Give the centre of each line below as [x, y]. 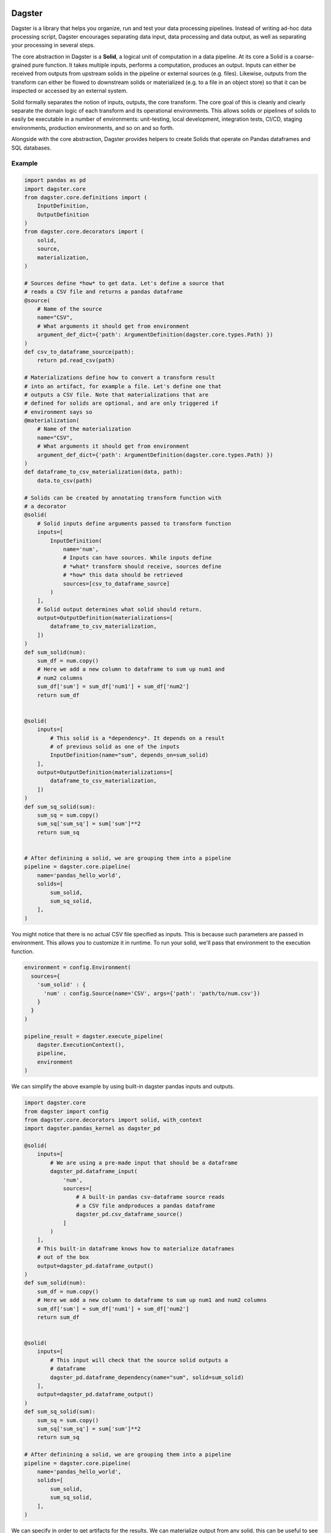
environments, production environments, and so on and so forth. [93, 128]
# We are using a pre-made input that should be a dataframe [144, 1163]
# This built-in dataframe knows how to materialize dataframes [136, 1248]
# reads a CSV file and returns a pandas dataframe [104, 292]
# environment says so [58, 412]
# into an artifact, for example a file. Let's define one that [123, 386]
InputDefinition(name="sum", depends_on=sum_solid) [129, 755]
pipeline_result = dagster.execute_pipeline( [94, 1036]
